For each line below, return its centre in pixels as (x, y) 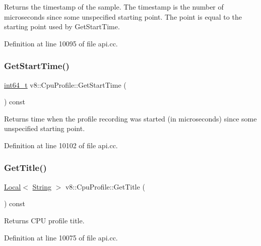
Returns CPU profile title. (44, 220)
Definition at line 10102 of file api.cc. (61, 145)
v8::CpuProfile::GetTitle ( (105, 186)
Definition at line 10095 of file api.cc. (61, 43)
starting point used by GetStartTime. (62, 26)
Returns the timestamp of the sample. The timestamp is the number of (114, 7)
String (42, 186)
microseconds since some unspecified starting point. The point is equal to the (123, 16)
